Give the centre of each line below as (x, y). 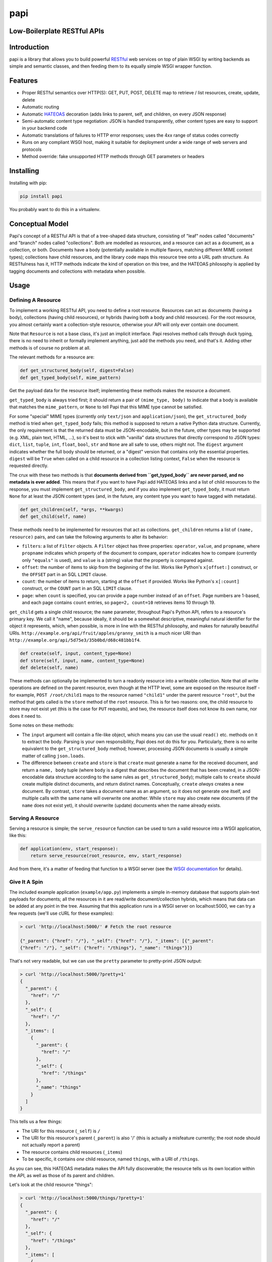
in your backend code (45, 128)
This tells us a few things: (36, 1122)
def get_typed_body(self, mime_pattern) (70, 378)
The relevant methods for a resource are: (52, 357)
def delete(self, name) (49, 667)
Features (23, 81)
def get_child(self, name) (53, 517)
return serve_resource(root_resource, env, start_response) (106, 856)
